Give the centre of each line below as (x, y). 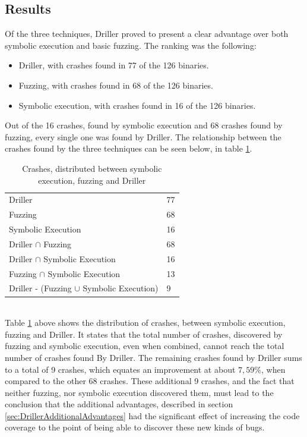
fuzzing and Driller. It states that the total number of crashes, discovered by (144, 334)
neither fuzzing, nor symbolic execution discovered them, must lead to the (139, 392)
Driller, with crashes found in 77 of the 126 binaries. (114, 65)
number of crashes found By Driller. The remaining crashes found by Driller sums (153, 357)
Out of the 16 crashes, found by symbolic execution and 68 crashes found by (144, 125)
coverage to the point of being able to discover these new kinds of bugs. (135, 427)
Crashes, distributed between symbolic (92, 168)
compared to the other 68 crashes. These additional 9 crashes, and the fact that (150, 381)
